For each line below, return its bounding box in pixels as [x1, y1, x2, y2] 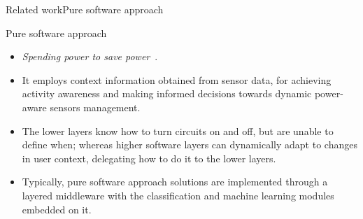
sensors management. [50, 99, 141, 114]
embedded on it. [22, 202, 92, 216]
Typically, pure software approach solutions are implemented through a [22, 174, 328, 189]
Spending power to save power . [22, 49, 158, 64]
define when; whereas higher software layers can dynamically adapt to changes [22, 137, 357, 152]
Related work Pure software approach [6, 2, 164, 16]
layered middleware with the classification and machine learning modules [22, 188, 334, 202]
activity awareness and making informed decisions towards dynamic [22, 86, 312, 101]
